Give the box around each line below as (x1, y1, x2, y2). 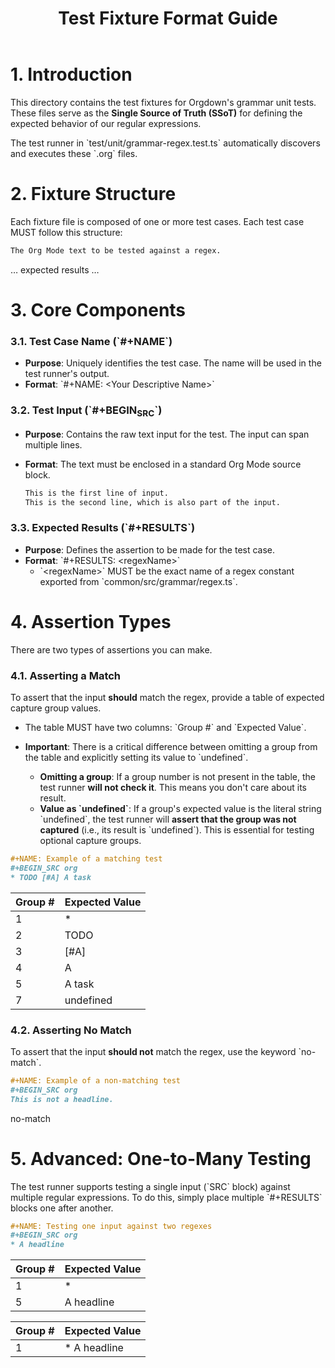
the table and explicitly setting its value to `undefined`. (24, 752, 249, 764)
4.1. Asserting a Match (10, 668, 122, 682)
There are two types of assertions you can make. (10, 643, 213, 656)
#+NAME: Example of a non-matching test (10, 1076, 182, 1086)
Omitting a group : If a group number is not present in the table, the (39, 771, 316, 783)
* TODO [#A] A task (10, 872, 92, 882)
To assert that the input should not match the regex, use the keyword (10, 1046, 297, 1057)
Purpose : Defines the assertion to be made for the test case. (24, 543, 276, 556)
